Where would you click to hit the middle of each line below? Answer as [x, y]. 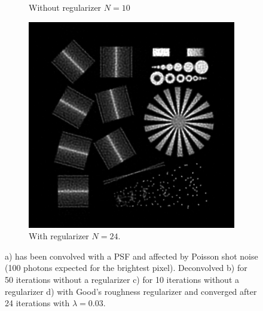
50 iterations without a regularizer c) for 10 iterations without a [122, 279]
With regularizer [59, 236]
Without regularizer [65, 7]
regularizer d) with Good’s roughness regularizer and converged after [131, 291]
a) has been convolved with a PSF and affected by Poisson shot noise [131, 256]
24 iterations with [37, 303]
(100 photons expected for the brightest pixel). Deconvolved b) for [126, 268]
